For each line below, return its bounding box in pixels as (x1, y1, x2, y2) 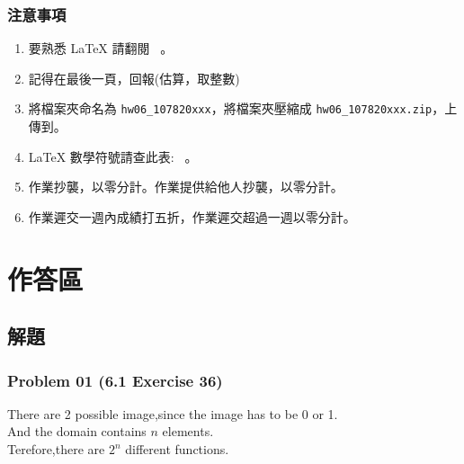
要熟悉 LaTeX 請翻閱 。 (28, 39, 174, 58)
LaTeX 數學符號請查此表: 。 (28, 147, 198, 165)
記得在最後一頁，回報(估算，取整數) (28, 68, 240, 87)
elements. (162, 422, 214, 441)
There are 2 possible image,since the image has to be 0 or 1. (7, 404, 338, 423)
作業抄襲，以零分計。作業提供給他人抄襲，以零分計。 (28, 177, 344, 196)
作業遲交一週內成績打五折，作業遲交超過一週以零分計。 (28, 207, 356, 226)
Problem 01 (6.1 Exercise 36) (7, 369, 223, 391)
